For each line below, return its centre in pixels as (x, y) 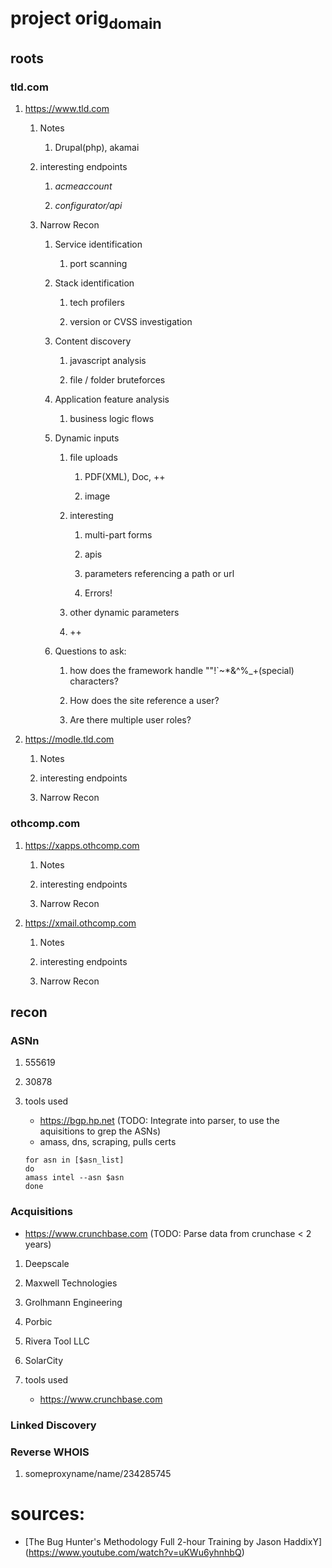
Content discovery (93, 341)
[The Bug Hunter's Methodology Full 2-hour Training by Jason (153, 1541)
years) (38, 1244)
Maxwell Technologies (71, 1283)
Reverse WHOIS (50, 1452)
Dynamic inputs (87, 438)
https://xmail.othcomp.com (80, 923)
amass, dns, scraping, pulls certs (108, 1142)
